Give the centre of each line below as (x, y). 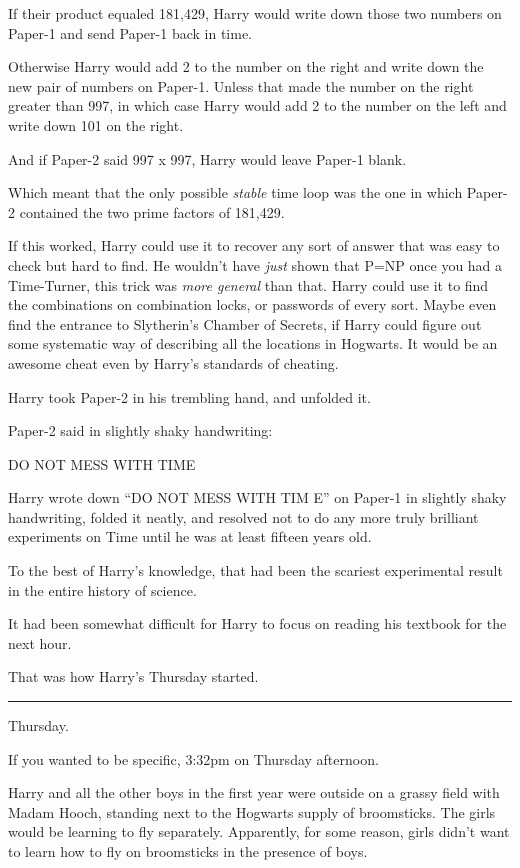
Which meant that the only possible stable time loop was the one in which (235, 192)
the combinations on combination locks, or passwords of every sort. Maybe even (252, 304)
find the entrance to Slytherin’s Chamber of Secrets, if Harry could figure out (245, 323)
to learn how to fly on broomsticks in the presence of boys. (188, 851)
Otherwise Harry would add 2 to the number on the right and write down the (246, 66)
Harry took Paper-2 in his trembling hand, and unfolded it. (189, 396)
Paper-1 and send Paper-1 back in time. (130, 32)
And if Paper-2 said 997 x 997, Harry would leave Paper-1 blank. (207, 158)
